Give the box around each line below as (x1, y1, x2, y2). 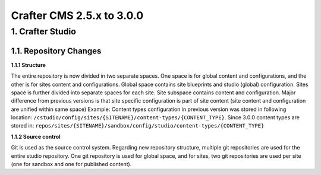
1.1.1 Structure (11, 61, 46, 68)
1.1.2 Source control (11, 133, 61, 140)
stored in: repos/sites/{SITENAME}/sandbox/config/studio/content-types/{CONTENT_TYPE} (11, 122, 265, 129)
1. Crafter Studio (11, 26, 77, 37)
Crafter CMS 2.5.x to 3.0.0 (11, 9, 144, 22)
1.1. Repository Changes (11, 46, 102, 56)
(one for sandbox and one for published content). (11, 161, 132, 168)
